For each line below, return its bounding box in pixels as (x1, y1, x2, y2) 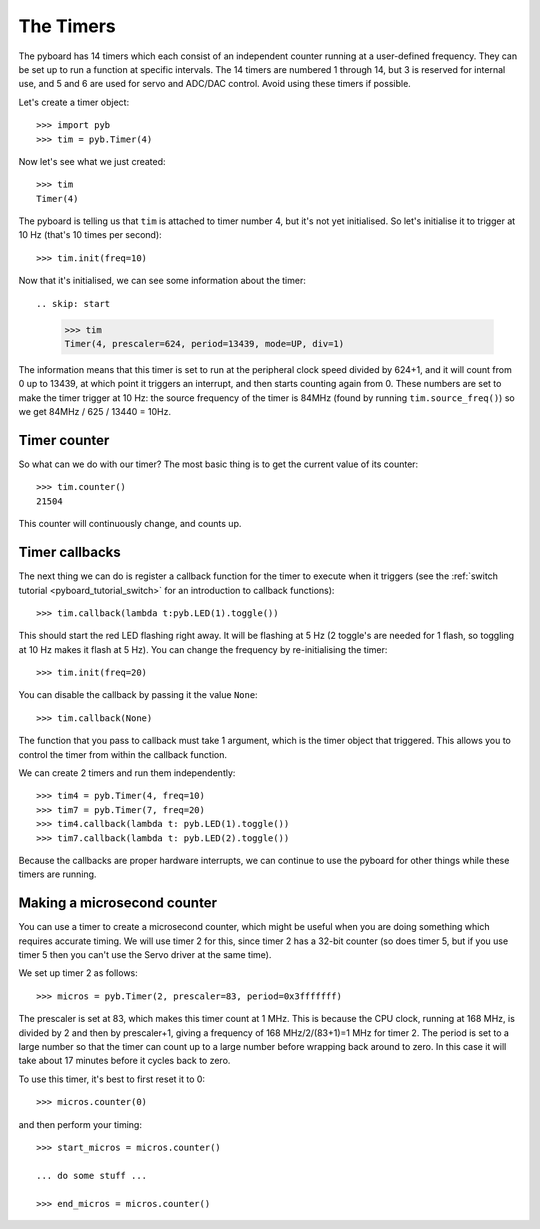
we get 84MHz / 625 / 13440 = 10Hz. (18, 406, 172, 418)
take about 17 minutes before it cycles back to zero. (18, 1055, 231, 1067)
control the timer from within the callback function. (18, 748, 228, 760)
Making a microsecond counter (18, 895, 217, 912)
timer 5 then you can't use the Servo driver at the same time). (18, 949, 272, 961)
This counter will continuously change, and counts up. (18, 518, 242, 530)
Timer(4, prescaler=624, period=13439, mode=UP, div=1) (64, 338, 345, 349)
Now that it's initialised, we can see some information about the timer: (18, 275, 307, 287)
